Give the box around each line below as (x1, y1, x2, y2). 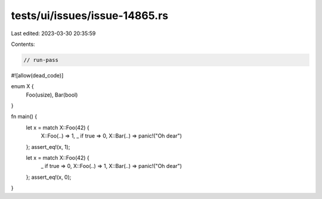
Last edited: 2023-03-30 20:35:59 (11, 30, 96, 37)
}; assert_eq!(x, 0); (26, 173, 72, 181)
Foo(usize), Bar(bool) (26, 91, 78, 98)
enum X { (11, 83, 34, 90)
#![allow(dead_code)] (11, 71, 64, 79)
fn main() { (11, 113, 38, 120)
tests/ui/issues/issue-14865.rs (11, 9, 169, 22)
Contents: (11, 41, 35, 48)
